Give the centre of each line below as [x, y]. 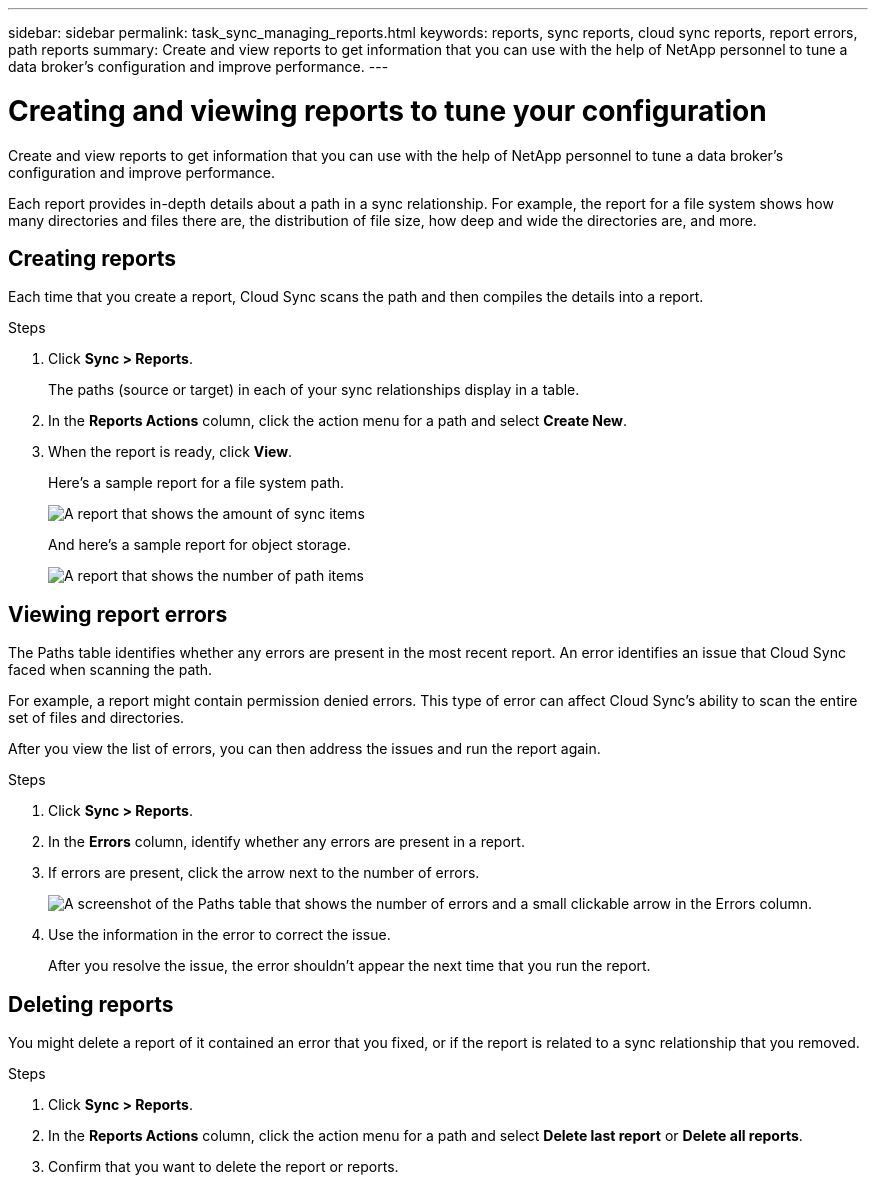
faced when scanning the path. [110, 670]
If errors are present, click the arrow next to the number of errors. [264, 873]
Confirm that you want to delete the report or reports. [223, 1167]
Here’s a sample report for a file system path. [196, 483]
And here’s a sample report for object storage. [199, 545]
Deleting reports [91, 1004]
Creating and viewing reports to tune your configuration [387, 110]
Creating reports [92, 258]
